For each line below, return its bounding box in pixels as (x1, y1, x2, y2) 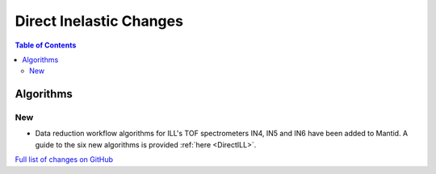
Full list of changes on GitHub (15, 155, 113, 164)
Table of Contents (15, 40, 77, 50)
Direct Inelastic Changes (15, 12, 183, 30)
